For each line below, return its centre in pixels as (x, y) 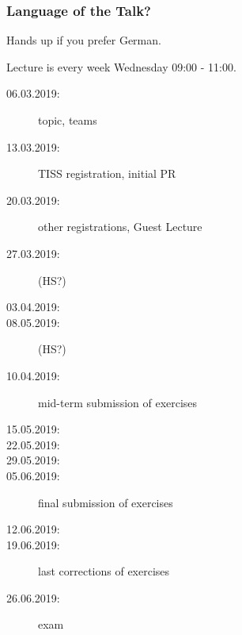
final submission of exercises (106, 502)
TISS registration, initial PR (107, 173)
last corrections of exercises (104, 571)
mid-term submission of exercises (118, 402)
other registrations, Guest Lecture (120, 227)
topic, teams (68, 120)
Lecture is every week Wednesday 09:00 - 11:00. (121, 66)
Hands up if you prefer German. (84, 40)
